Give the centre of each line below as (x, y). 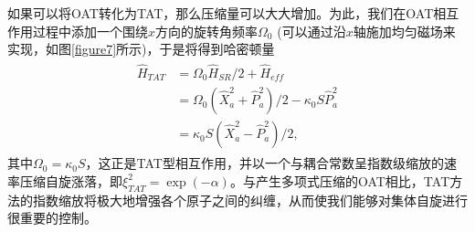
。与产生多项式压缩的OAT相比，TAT (340, 180)
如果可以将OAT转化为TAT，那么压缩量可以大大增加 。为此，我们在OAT (221, 13)
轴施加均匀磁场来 (404, 31)
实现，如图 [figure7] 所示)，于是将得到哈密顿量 (141, 49)
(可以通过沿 (311, 31)
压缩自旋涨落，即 (71, 180)
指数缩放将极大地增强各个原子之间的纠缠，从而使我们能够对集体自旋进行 (250, 200)
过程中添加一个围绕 (90, 31)
